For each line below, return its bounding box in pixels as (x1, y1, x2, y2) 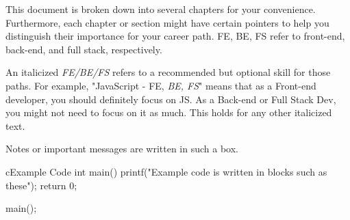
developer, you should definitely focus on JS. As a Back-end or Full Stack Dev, (5, 92, 336, 106)
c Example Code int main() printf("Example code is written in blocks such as (5, 164, 327, 178)
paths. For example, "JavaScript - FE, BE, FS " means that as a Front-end (5, 78, 316, 92)
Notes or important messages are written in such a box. (5, 141, 239, 156)
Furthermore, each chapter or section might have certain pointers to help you (5, 15, 329, 29)
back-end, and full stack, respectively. (5, 42, 162, 56)
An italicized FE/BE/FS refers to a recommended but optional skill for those (5, 65, 331, 79)
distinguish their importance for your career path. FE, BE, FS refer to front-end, (5, 29, 345, 43)
